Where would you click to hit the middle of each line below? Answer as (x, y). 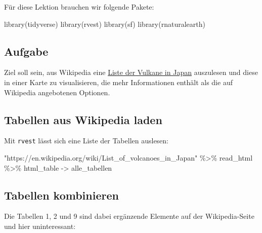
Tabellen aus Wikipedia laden (83, 119)
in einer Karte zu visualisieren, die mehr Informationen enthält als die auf (118, 82)
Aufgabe (26, 51)
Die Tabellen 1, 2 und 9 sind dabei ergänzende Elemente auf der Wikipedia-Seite (129, 216)
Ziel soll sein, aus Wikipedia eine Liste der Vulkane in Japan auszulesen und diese (131, 72)
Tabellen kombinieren (61, 195)
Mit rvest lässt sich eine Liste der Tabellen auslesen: (86, 141)
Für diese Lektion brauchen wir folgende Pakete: (79, 7)
